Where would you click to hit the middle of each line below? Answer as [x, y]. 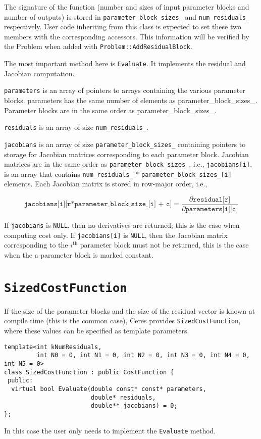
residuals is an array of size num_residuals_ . [76, 127]
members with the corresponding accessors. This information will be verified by [127, 36]
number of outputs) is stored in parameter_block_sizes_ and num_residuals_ [127, 16]
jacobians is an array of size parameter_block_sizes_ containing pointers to [125, 144]
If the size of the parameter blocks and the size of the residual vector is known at [130, 310]
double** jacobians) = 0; [134, 406]
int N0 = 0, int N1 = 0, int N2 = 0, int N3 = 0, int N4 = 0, [143, 355]
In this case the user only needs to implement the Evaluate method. [110, 430]
